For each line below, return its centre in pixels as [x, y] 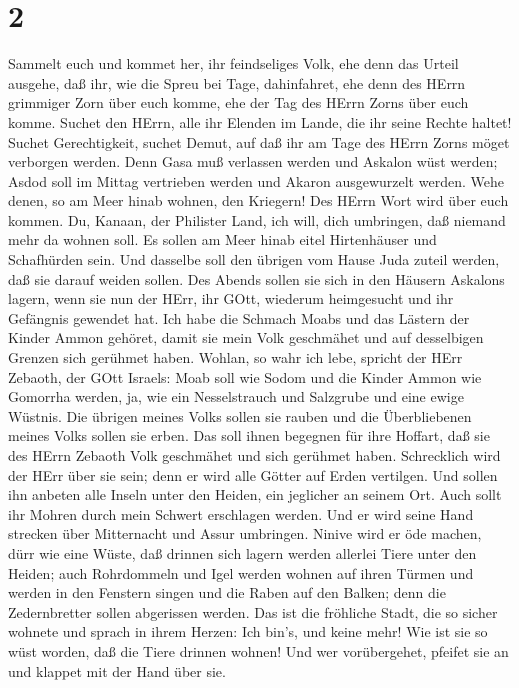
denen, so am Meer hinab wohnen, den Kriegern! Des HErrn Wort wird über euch [258, 200]
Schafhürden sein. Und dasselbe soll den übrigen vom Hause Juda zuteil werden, [254, 259]
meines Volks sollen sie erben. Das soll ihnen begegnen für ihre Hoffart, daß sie [249, 435]
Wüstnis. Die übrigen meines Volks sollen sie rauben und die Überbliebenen [240, 415]
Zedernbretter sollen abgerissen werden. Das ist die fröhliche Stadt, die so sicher [253, 611]
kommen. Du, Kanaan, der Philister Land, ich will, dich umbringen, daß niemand [257, 219]
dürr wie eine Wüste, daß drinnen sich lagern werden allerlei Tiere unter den [242, 552]
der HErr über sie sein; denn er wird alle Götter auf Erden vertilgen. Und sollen [253, 474]
